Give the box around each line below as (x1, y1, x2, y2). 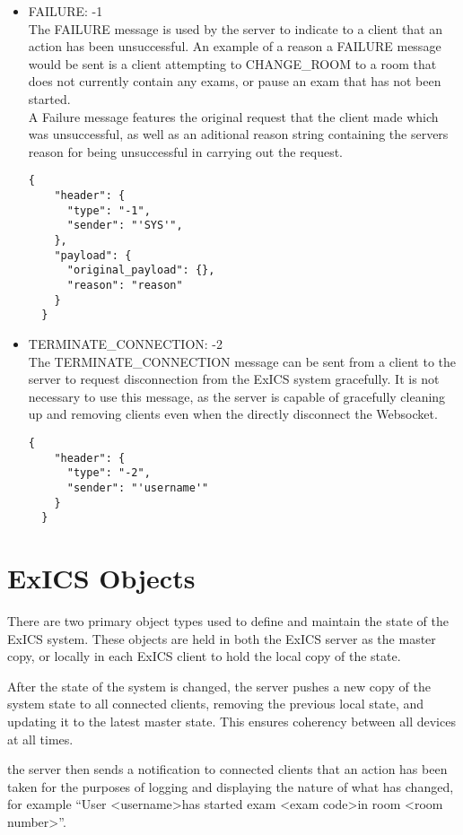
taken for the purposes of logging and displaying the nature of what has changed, (7, 777, 454, 796)
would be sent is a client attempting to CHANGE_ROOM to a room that (28, 54, 437, 73)
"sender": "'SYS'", (66, 219, 183, 232)
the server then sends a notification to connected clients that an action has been (7, 760, 448, 778)
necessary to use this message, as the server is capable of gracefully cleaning (28, 387, 446, 405)
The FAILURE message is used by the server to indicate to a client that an (28, 19, 443, 38)
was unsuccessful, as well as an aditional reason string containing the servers (28, 125, 449, 144)
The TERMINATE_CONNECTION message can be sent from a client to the (28, 352, 457, 370)
